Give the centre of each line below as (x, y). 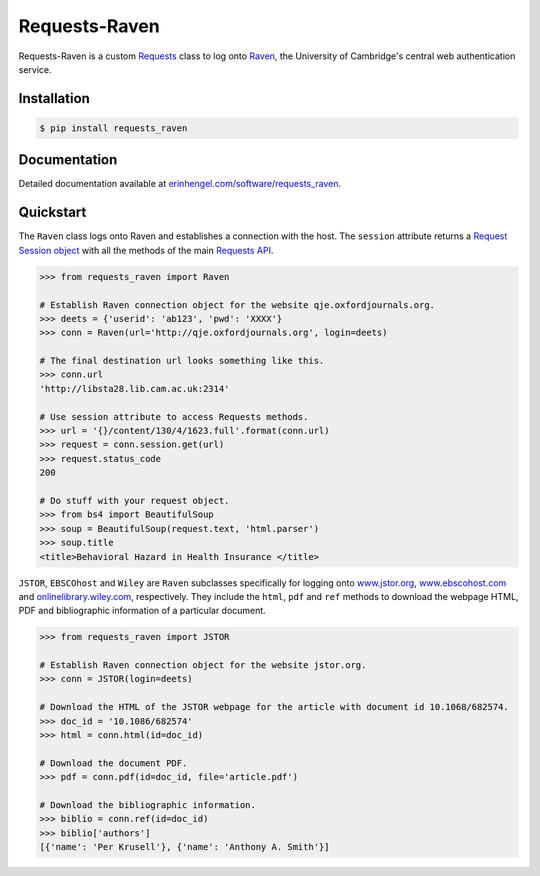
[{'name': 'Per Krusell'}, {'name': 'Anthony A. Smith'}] (184, 847)
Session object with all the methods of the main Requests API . (146, 250)
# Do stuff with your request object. (134, 500)
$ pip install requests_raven (113, 128)
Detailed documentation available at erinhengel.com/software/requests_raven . (180, 184)
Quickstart (52, 212)
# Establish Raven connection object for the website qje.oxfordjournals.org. (237, 304)
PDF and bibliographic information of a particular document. (142, 611)
